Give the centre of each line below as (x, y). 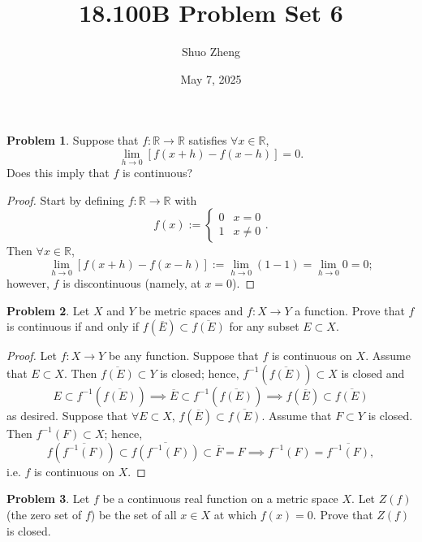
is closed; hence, (200, 373)
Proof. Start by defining (66, 199)
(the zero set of (44, 514)
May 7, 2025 (211, 78)
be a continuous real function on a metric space (220, 499)
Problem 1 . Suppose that (73, 140)
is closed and (373, 373)
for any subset (264, 326)
